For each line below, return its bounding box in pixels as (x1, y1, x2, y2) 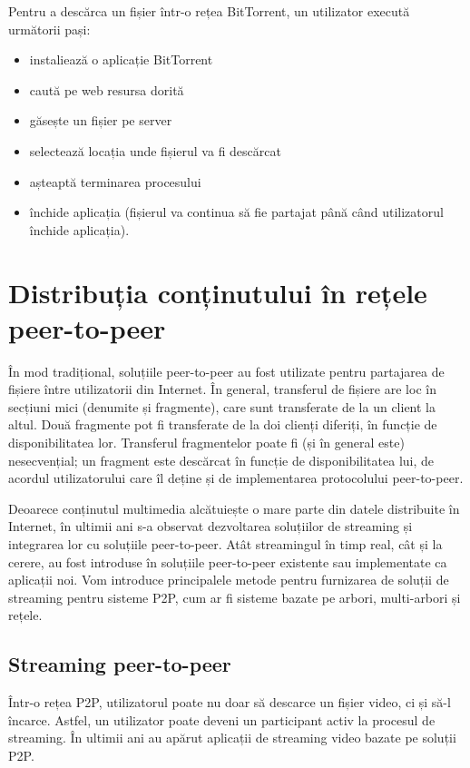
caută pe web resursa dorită (29, 80, 184, 99)
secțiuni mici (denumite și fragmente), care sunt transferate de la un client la (8, 397, 436, 416)
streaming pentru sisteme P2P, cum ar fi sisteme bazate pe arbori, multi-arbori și (8, 587, 461, 606)
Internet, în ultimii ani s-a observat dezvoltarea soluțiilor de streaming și (8, 517, 413, 536)
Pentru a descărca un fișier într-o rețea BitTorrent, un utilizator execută (8, 2, 410, 20)
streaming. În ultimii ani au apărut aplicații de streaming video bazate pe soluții (8, 728, 456, 747)
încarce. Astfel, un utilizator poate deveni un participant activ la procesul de (8, 710, 436, 729)
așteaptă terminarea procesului (29, 172, 201, 191)
